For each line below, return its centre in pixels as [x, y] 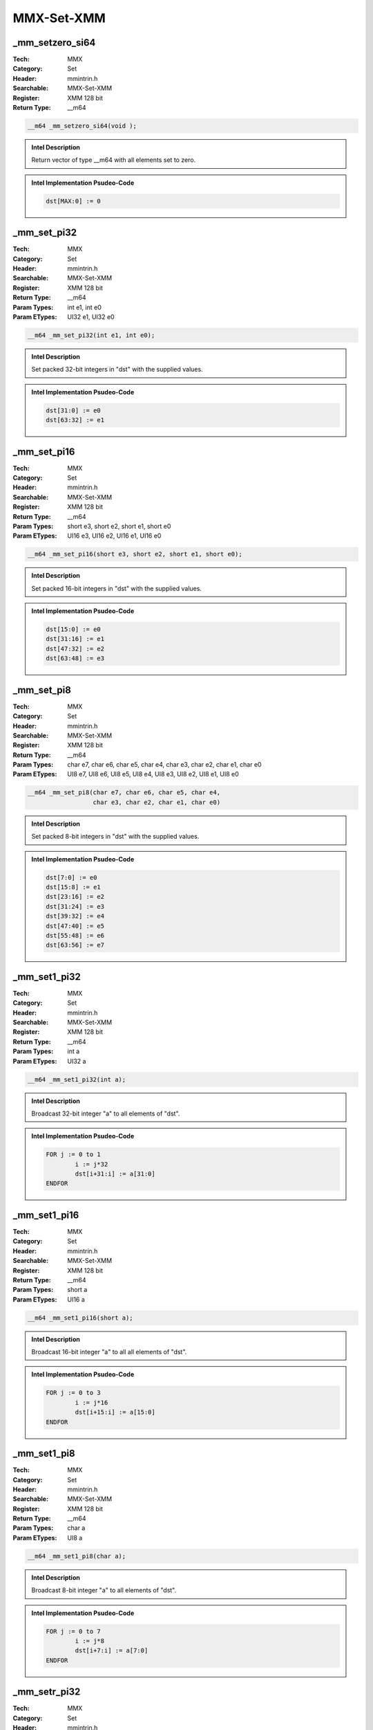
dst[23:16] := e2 [75, 897]
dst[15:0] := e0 [74, 629]
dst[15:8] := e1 [74, 887]
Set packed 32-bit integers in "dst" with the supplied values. [117, 370]
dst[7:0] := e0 [71, 877]
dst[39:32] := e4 [75, 916]
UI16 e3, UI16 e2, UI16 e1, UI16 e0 [114, 536]
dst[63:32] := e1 [75, 420]
